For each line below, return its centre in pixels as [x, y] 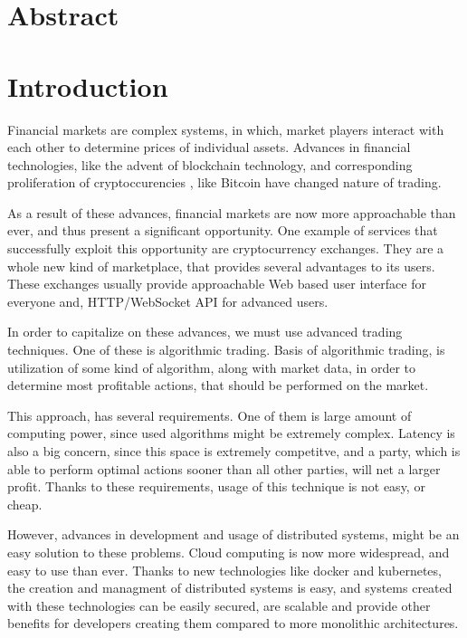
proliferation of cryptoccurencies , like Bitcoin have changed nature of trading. [224, 182]
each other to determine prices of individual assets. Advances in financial [209, 147]
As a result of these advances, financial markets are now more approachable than [232, 212]
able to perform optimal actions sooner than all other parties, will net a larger [224, 468]
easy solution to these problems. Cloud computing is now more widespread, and [229, 552]
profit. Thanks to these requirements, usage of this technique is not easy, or [216, 486]
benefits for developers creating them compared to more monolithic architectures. [233, 623]
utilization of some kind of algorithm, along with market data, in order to [211, 367]
